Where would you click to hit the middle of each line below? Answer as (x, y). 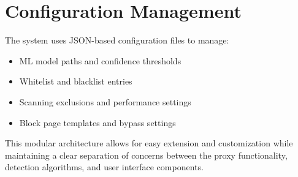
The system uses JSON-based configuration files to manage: (117, 40)
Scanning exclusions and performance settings (105, 101)
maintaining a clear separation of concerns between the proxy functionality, (146, 155)
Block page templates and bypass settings (97, 122)
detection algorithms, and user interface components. (104, 167)
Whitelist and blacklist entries (76, 81)
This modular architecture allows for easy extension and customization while (149, 143)
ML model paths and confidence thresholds (100, 60)
